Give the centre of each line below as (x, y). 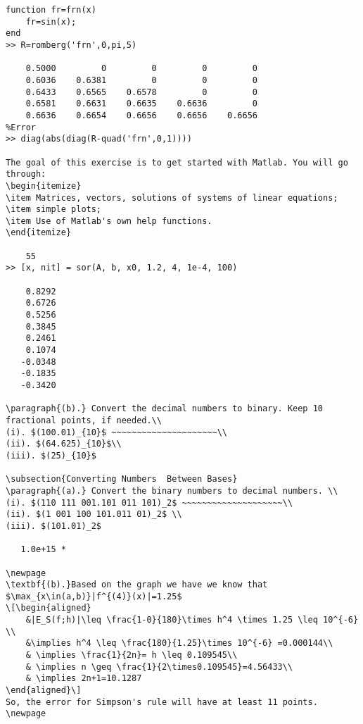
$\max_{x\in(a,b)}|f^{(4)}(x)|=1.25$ (94, 596)
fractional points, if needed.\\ (84, 420)
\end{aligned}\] (44, 691)
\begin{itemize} (44, 186)
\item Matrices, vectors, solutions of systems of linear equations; (172, 198)
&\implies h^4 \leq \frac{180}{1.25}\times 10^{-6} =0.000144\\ (179, 643)
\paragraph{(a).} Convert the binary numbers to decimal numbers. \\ (172, 491)
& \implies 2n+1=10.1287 (84, 679)
